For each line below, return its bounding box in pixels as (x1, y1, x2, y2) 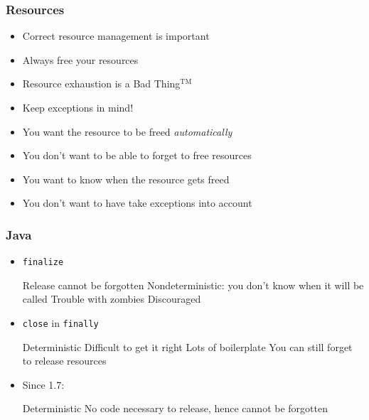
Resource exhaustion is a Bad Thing (22, 76, 181, 91)
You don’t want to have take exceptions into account (22, 195, 252, 210)
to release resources (22, 353, 107, 368)
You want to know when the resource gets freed (22, 171, 230, 186)
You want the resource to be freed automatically (22, 124, 232, 139)
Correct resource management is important (22, 28, 210, 43)
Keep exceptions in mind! (22, 100, 134, 114)
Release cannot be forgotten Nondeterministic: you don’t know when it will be (22, 277, 364, 292)
